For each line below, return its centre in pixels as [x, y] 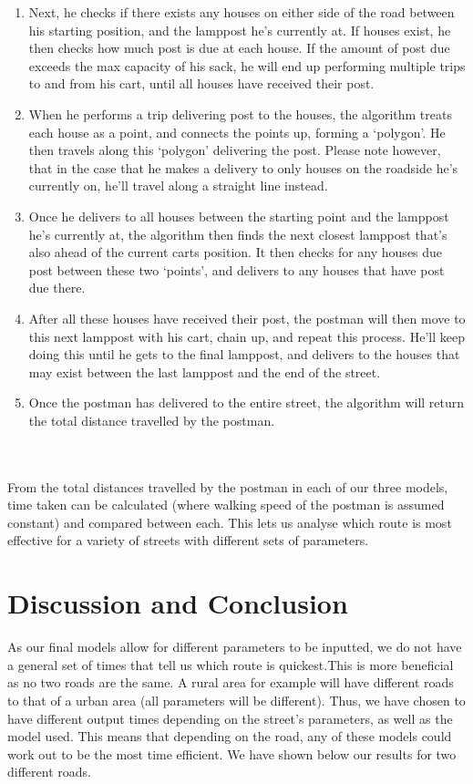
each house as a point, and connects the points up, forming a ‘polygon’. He [237, 132]
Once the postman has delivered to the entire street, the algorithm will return [247, 402]
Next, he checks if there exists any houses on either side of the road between [242, 12]
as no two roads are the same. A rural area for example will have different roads [231, 682]
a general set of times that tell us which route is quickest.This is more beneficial [231, 664]
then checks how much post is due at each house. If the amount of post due [239, 48]
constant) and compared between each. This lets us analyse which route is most [230, 522]
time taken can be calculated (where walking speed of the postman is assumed [226, 505]
